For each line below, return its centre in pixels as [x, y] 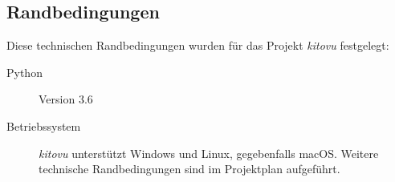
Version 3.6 [66, 99]
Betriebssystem [44, 125]
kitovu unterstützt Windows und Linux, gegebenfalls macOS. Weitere [209, 153]
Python [24, 72]
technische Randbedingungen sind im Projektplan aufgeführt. [189, 169]
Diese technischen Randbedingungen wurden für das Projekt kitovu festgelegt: [198, 45]
